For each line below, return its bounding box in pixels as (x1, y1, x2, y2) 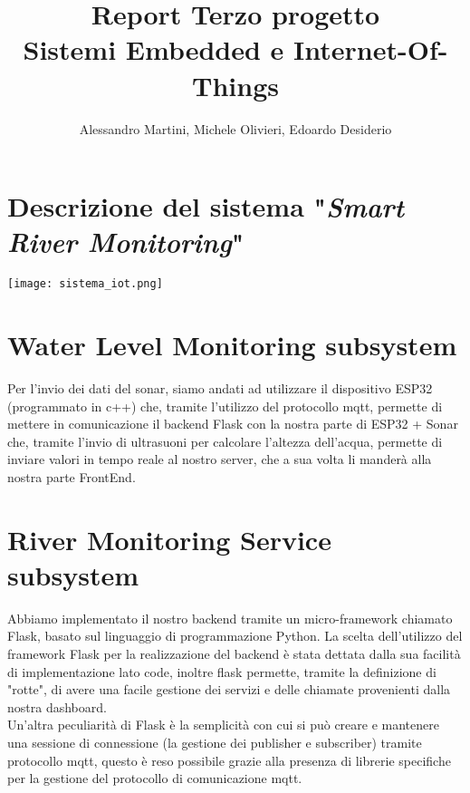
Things (192, 66, 279, 103)
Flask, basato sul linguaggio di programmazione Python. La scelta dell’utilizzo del (7, 626, 463, 645)
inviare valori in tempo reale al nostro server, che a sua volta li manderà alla (7, 450, 432, 469)
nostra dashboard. (7, 697, 107, 716)
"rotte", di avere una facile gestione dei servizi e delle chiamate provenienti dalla (7, 680, 451, 699)
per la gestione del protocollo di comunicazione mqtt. (7, 769, 302, 788)
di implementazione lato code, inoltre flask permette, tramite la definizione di (7, 662, 436, 681)
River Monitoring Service (7, 520, 331, 557)
